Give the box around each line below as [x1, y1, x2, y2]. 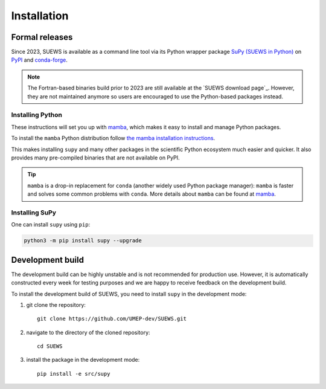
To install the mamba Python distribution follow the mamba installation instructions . [11, 135, 216, 142]
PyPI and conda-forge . [11, 56, 68, 63]
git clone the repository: [26, 301, 86, 308]
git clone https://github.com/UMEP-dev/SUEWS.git [37, 315, 187, 323]
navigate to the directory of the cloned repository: [26, 329, 150, 336]
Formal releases [11, 32, 73, 42]
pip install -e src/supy [37, 370, 110, 377]
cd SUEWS [37, 343, 63, 350]
